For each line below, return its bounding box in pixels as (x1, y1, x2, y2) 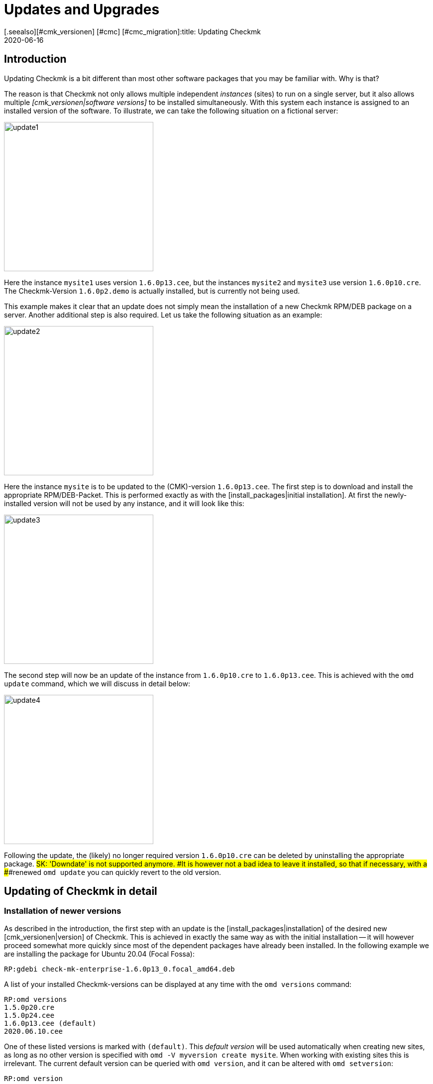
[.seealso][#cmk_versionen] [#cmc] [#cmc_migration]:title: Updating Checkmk (4, 27, 261, 36)
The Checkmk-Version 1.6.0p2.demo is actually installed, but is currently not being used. (4, 286, 300, 295)
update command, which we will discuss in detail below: (4, 679, 190, 688)
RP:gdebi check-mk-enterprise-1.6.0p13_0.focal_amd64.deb (4, 965, 235, 973)
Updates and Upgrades (4, 1, 160, 18)
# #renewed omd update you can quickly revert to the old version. (4, 867, 221, 876)
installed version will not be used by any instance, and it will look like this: (4, 499, 244, 508)
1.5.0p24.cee (4, 1011, 55, 1019)
